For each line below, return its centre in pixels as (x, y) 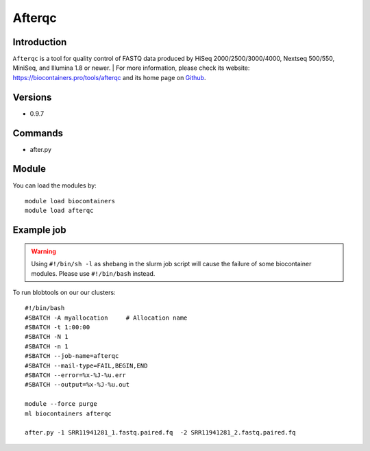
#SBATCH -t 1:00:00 (58, 327)
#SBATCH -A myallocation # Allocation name (106, 318)
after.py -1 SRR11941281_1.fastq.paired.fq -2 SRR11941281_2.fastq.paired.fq (160, 433)
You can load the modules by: (55, 185)
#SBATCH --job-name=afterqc (72, 356)
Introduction (40, 42)
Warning (44, 251)
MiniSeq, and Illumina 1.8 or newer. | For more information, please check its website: (131, 68)
